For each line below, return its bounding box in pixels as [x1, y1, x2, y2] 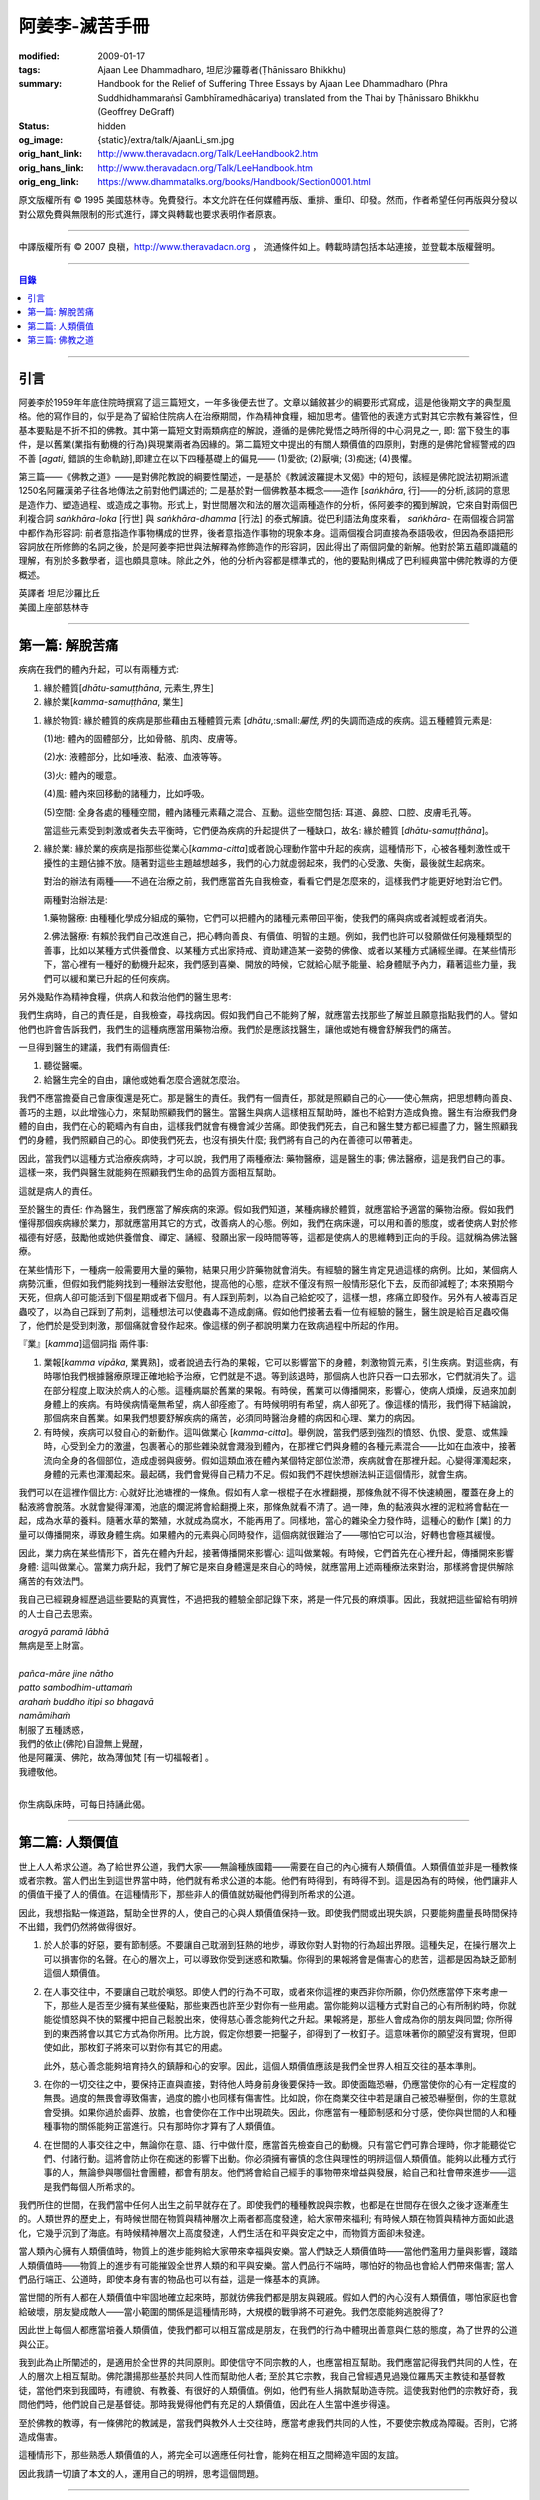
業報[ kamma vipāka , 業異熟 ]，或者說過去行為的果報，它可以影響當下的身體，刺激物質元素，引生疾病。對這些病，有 [43, 1356, 519, 1368]
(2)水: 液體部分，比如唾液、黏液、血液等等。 [43, 751, 227, 763]
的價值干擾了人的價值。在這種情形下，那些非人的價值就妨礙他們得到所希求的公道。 [18, 1888, 360, 1900]
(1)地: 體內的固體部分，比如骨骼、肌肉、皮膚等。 [43, 733, 243, 745]
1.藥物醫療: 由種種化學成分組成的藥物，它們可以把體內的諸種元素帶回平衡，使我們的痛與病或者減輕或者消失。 [43, 911, 493, 924]
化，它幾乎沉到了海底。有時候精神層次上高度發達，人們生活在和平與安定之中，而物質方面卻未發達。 [18, 2226, 430, 2239]
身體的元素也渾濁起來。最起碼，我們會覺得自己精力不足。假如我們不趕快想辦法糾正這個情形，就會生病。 [43, 1468, 473, 1480]
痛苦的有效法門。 [18, 1575, 89, 1587]
